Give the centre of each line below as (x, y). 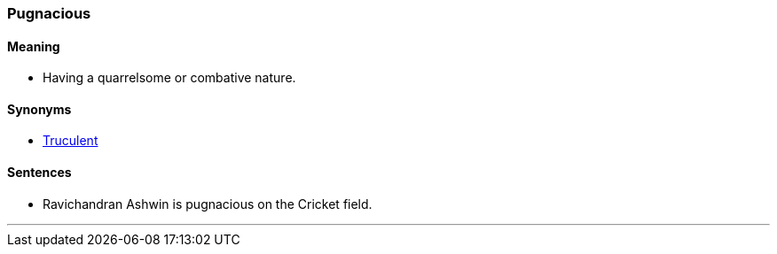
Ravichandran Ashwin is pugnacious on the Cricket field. (208, 204)
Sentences (39, 173)
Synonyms (39, 109)
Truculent (71, 141)
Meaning (34, 46)
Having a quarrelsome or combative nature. (169, 78)
